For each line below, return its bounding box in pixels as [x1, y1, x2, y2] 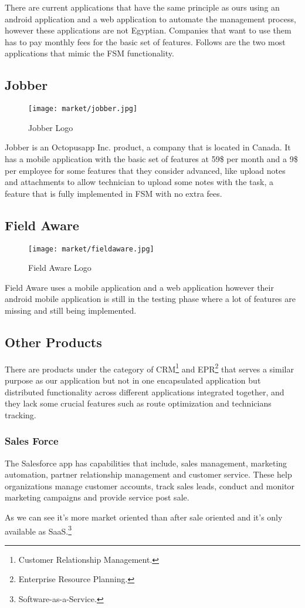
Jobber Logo [28, 121, 73, 133]
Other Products [5, 333, 102, 351]
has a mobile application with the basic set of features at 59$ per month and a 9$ [5, 153, 298, 165]
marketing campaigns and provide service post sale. [5, 491, 189, 503]
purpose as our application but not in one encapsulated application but [5, 374, 261, 387]
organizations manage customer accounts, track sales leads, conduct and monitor [5, 479, 295, 492]
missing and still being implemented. [5, 304, 137, 317]
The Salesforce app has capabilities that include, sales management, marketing [5, 456, 287, 469]
